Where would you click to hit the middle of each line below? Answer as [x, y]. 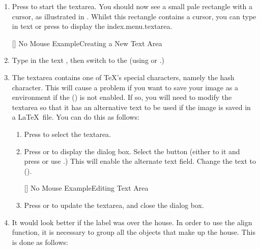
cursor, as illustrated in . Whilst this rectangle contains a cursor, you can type [134, 16]
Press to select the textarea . [68, 134]
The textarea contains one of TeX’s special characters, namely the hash [123, 77]
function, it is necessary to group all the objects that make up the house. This [134, 232]
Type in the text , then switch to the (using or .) [88, 60]
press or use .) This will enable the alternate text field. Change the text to [140, 161]
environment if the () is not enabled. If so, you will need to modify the [122, 97]
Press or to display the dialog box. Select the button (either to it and [132, 151]
